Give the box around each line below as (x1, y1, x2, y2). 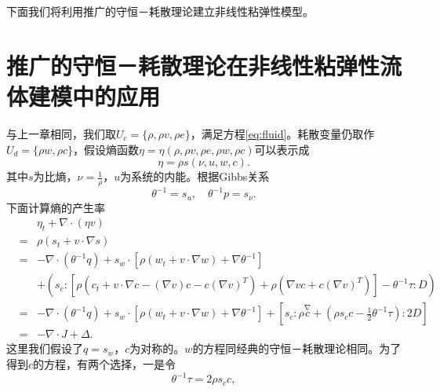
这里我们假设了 (6, 340, 83, 357)
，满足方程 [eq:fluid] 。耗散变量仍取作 (190, 125, 375, 141)
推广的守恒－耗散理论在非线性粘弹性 (6, 49, 380, 81)
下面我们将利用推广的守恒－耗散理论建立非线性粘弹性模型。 (6, 3, 314, 19)
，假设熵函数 (72, 141, 139, 157)
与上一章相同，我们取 (6, 125, 116, 141)
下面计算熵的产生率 (6, 199, 105, 215)
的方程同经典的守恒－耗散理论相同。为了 (192, 340, 402, 357)
